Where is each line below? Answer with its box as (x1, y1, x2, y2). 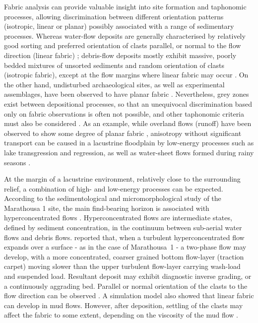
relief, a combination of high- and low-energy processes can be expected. (4, 183, 223, 194)
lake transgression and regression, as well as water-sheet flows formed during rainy (4, 147, 254, 157)
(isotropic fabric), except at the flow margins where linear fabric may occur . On (4, 69, 249, 80)
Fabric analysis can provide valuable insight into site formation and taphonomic (4, 1, 247, 11)
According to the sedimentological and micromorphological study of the (4, 193, 221, 203)
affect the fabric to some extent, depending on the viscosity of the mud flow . (4, 310, 238, 320)
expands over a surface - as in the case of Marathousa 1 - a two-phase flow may (4, 242, 247, 252)
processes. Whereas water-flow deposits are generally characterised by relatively (4, 30, 246, 41)
